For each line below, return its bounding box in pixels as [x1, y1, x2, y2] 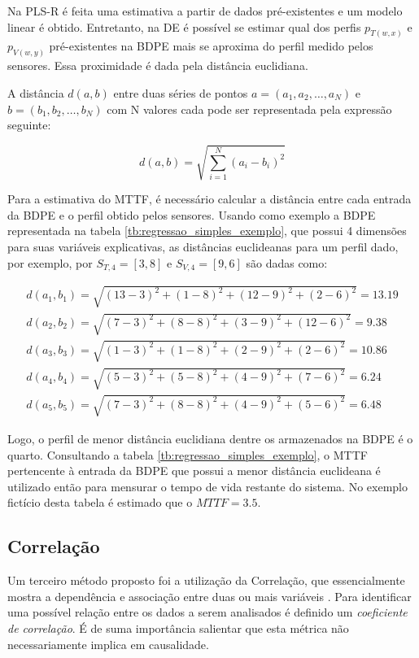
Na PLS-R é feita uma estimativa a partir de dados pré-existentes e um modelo [7, 2, 403, 19]
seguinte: [7, 116, 51, 133]
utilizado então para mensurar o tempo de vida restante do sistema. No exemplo [7, 477, 408, 495]
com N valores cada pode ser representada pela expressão [107, 100, 392, 117]
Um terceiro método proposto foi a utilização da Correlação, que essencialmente [7, 572, 405, 589]
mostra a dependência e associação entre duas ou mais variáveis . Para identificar [7, 587, 412, 604]
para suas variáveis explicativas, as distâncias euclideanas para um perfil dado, [7, 238, 399, 255]
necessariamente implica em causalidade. [7, 635, 209, 652]
